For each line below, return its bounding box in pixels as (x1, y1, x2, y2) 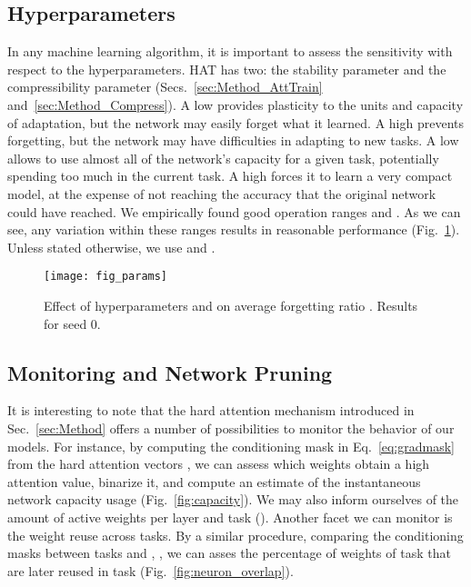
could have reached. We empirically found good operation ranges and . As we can (7, 202, 461, 221)
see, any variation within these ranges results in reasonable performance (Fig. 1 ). (7, 220, 460, 239)
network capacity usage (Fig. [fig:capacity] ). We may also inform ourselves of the (7, 490, 459, 509)
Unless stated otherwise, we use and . (7, 237, 215, 256)
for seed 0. (44, 313, 101, 333)
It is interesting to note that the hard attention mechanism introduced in (7, 401, 415, 420)
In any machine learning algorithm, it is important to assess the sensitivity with (7, 42, 453, 61)
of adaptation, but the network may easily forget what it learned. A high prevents (7, 113, 464, 132)
